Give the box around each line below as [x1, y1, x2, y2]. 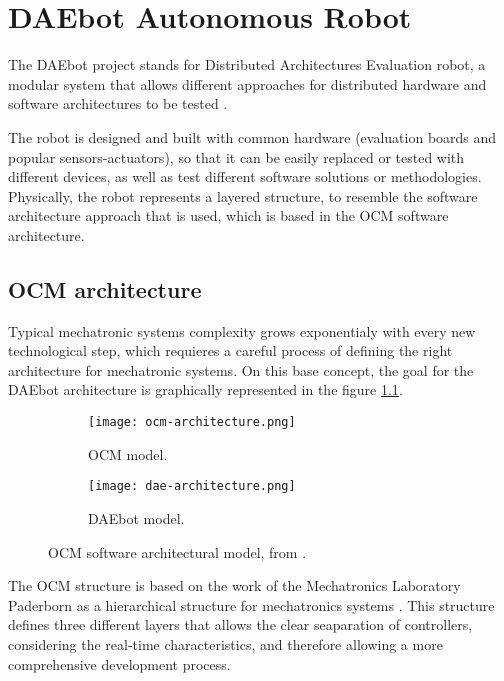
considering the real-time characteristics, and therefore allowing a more [8, 633, 443, 654]
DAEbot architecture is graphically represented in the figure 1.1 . [8, 379, 403, 400]
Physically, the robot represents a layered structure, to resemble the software [8, 185, 478, 206]
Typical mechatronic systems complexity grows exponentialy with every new [8, 320, 476, 341]
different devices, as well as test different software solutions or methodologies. [8, 166, 482, 187]
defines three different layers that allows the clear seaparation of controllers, [8, 614, 473, 635]
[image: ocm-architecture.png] [88, 415, 296, 430]
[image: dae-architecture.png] [88, 479, 296, 494]
